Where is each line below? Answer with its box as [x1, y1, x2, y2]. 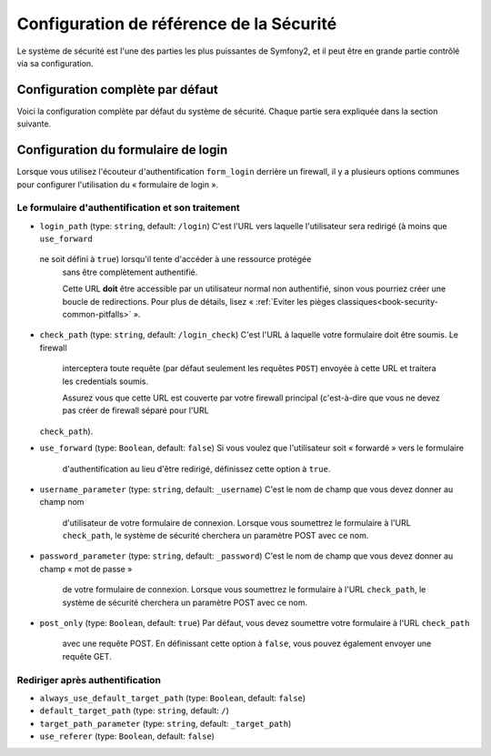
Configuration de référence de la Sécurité [16, 14, 337, 34]
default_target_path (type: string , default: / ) [39, 705, 229, 716]
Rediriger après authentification [16, 673, 161, 686]
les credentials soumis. [62, 376, 149, 387]
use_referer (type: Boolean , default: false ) [39, 731, 215, 741]
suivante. [16, 118, 52, 129]
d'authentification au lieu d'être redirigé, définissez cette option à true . [62, 463, 331, 474]
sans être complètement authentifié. [62, 267, 198, 277]
